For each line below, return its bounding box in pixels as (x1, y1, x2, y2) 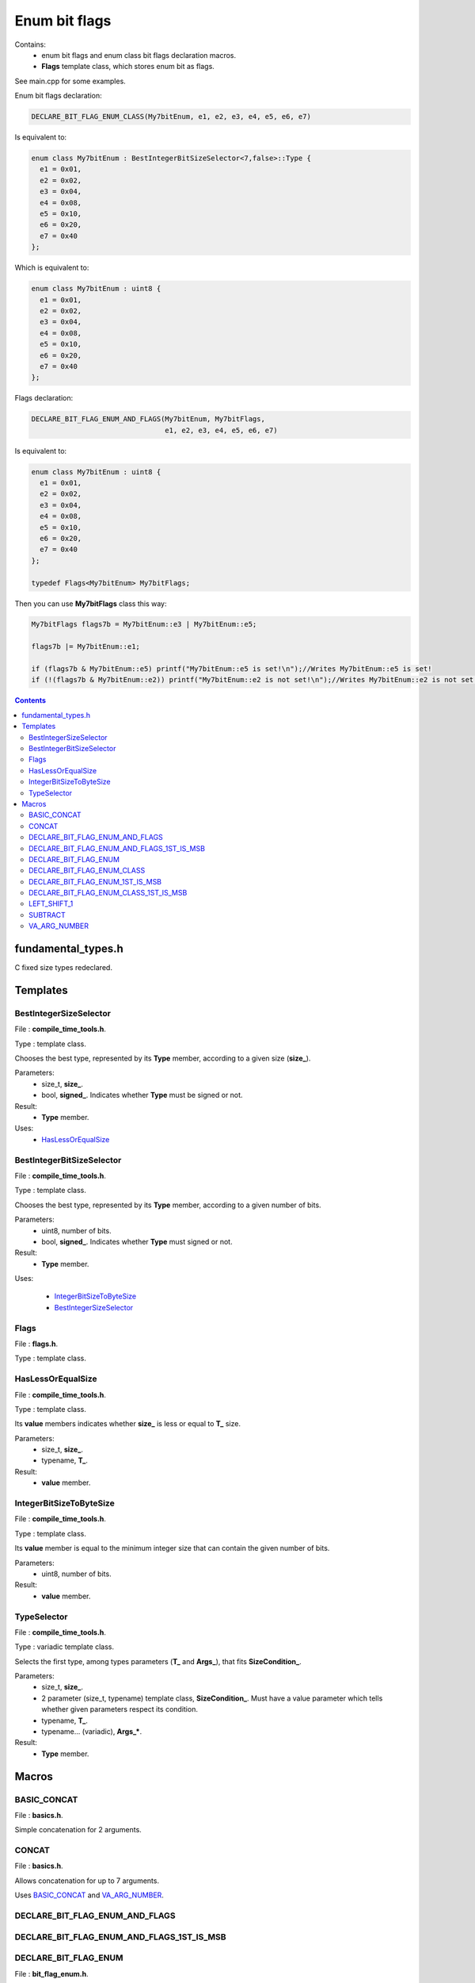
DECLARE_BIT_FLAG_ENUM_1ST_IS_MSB (28, 876, 162, 886)
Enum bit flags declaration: (14, 91, 102, 101)
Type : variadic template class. (14, 1642, 115, 1651)
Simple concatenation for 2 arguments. (14, 1825, 142, 1835)
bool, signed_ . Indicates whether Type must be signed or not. (41, 1091, 243, 1100)
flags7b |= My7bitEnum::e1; (31, 642, 140, 651)
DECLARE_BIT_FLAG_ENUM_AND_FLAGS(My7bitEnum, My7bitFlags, (31, 415, 265, 424)
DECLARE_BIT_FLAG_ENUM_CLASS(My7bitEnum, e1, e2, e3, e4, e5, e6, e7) (31, 112, 312, 121)
